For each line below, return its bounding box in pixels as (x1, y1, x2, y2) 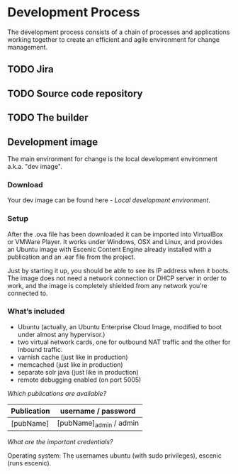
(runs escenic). (7, 459, 52, 467)
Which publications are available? (7, 389, 107, 397)
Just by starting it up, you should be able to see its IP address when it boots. (7, 266, 230, 275)
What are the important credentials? (7, 438, 113, 446)
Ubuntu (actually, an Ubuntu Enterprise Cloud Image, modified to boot (17, 322, 222, 331)
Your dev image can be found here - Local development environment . (7, 196, 210, 204)
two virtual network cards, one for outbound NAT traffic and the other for (17, 338, 231, 346)
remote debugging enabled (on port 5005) (17, 375, 142, 384)
